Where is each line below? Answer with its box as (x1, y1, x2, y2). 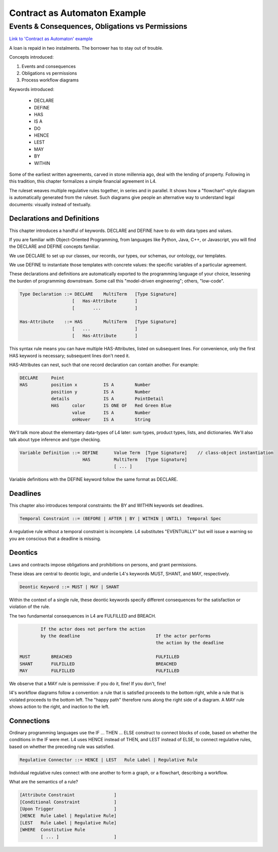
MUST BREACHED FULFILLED (19, 654, 180, 660)
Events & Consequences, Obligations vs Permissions (9, 22, 188, 31)
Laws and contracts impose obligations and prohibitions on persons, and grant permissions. (9, 561, 198, 567)
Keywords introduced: (9, 86, 55, 92)
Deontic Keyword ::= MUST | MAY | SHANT (19, 584, 119, 590)
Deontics (9, 548, 38, 557)
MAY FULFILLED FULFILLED (19, 668, 180, 674)
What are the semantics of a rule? (9, 779, 78, 785)
